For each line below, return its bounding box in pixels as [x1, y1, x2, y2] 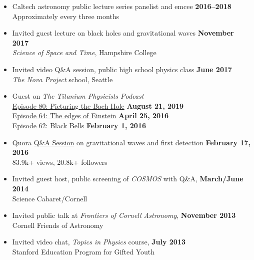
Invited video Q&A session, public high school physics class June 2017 [12, 64, 232, 74]
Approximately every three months [12, 11, 119, 21]
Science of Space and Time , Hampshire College [12, 47, 156, 58]
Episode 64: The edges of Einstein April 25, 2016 [12, 110, 169, 121]
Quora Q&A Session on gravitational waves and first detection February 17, [12, 137, 250, 147]
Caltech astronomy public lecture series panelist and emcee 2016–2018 [12, 1, 231, 11]
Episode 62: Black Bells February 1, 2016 [12, 120, 146, 130]
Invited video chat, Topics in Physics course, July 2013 [12, 236, 185, 247]
